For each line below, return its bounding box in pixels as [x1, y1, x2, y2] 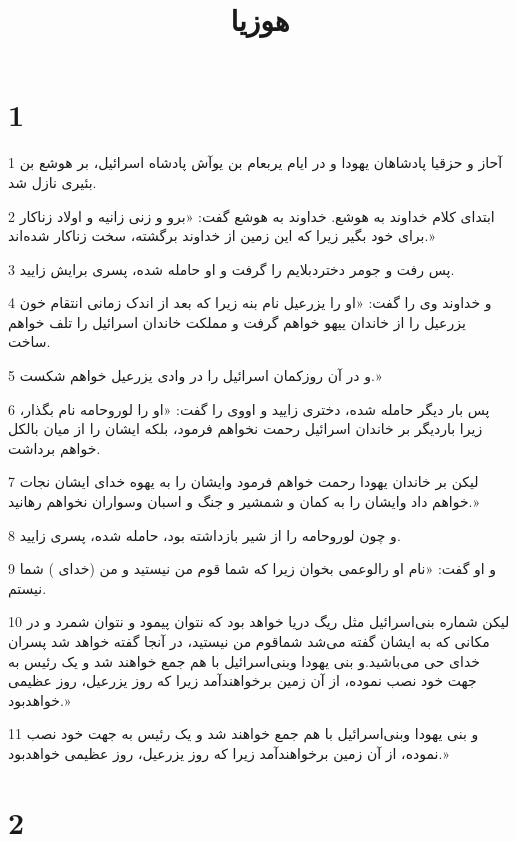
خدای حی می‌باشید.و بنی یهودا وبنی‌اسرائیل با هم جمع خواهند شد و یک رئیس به [8, 650, 480, 671]
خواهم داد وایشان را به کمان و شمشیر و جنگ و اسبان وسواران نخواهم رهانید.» [8, 491, 480, 512]
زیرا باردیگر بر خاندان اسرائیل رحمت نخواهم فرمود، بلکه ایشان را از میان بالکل [8, 418, 483, 439]
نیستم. [8, 577, 47, 598]
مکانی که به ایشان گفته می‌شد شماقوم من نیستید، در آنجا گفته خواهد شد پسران [8, 631, 490, 651]
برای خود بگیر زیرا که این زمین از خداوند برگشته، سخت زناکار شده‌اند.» [8, 225, 435, 246]
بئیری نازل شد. [8, 171, 97, 192]
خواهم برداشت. [8, 437, 101, 458]
